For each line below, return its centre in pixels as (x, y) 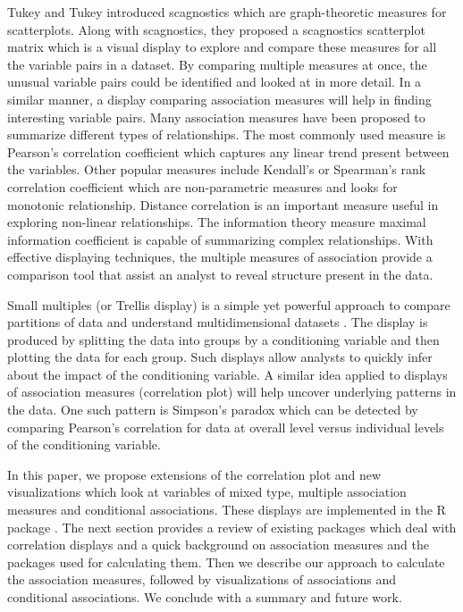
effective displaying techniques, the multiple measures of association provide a (220, 257)
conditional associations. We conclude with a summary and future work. (205, 597)
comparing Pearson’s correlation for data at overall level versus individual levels (226, 427)
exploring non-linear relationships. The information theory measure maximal (217, 222)
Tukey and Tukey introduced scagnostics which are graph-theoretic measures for (227, 12)
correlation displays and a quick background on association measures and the (218, 545)
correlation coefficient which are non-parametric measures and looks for (202, 186)
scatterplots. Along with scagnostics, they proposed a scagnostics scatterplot (216, 29)
